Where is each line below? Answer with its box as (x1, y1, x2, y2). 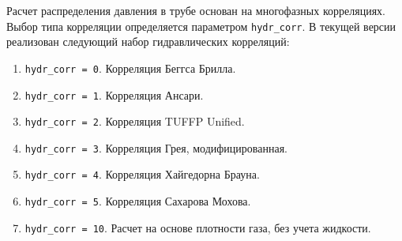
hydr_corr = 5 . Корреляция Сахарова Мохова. (24, 193, 251, 209)
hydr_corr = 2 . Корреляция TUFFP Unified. (24, 113, 245, 130)
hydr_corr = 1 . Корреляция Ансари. (24, 86, 204, 103)
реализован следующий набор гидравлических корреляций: (6, 33, 290, 50)
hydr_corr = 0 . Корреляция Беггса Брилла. (24, 59, 236, 76)
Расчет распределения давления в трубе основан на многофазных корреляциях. (6, 2, 385, 18)
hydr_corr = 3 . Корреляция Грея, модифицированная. (24, 139, 288, 156)
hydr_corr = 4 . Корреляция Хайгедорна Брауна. (24, 166, 260, 183)
